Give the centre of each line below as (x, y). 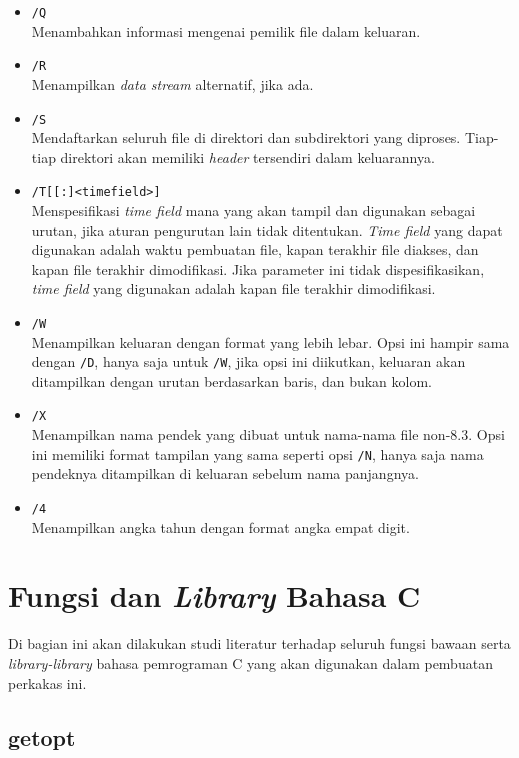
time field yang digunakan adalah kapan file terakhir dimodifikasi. (233, 288)
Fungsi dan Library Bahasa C (214, 596)
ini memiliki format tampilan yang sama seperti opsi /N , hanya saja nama (257, 453)
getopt (42, 736)
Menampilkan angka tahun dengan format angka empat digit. (220, 526)
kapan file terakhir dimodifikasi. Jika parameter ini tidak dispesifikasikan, (258, 268)
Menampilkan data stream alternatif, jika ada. (172, 83)
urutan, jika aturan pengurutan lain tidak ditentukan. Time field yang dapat (267, 229)
